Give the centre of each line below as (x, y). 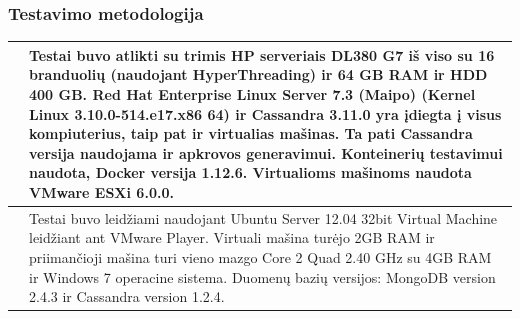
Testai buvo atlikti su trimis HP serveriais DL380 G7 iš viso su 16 (262, 54)
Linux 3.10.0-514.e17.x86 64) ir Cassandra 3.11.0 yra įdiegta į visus (265, 113)
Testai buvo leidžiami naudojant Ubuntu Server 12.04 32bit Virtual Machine (263, 217)
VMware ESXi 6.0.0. (101, 191)
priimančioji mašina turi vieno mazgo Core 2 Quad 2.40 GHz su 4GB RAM (260, 256)
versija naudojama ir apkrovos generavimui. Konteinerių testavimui (266, 152)
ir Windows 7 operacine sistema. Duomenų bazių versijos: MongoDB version (262, 276)
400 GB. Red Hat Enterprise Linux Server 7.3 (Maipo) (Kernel (252, 93)
